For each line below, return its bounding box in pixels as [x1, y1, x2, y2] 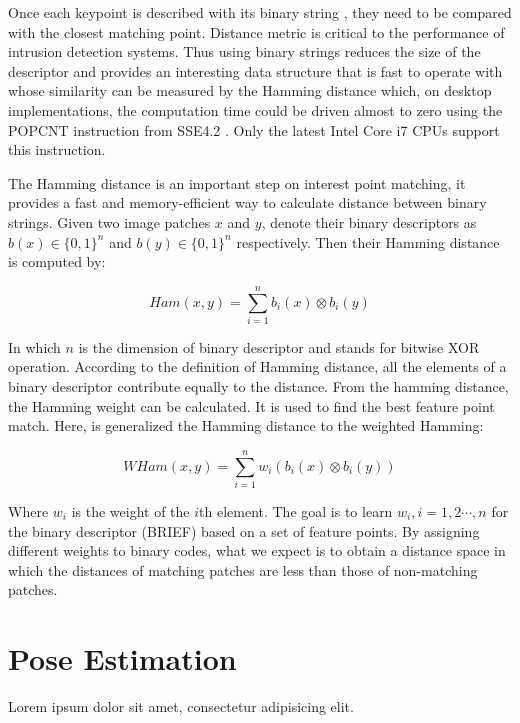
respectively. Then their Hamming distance [236, 231, 500, 252]
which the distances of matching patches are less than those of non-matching [8, 559, 478, 580]
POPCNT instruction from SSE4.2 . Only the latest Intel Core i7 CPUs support [8, 119, 500, 140]
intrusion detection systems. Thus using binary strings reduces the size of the [8, 41, 481, 62]
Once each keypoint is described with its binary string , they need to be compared [8, 2, 512, 22]
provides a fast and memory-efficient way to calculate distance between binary [8, 192, 487, 213]
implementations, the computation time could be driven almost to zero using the [8, 99, 503, 120]
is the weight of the [71, 500, 190, 521]
